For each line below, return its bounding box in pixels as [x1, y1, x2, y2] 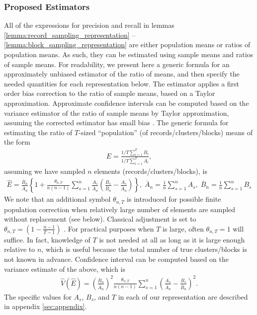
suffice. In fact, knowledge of [4, 234, 90, 244]
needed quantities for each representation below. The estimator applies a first [4, 78, 240, 88]
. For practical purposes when [64, 223, 154, 234]
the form [4, 137, 30, 147]
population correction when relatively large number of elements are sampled [4, 204, 236, 214]
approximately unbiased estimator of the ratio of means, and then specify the [4, 69, 240, 79]
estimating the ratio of [4, 127, 73, 137]
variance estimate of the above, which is [4, 263, 125, 274]
